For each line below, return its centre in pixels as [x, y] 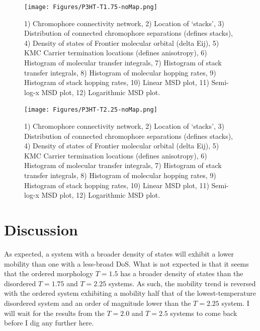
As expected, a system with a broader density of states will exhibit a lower [119, 253]
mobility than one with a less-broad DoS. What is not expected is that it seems [126, 263]
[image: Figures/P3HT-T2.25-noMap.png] [91, 110]
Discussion [41, 229]
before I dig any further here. [49, 323]
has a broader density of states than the [182, 273]
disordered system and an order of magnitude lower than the [98, 303]
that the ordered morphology [49, 273]
